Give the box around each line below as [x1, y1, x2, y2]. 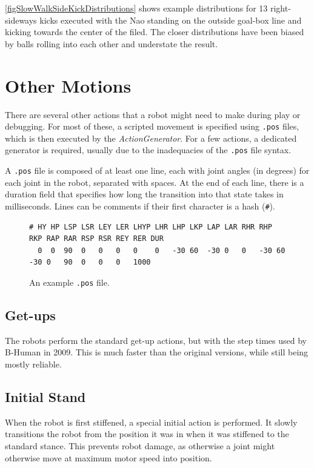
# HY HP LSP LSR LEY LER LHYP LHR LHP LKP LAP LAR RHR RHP [29, 222, 272, 231]
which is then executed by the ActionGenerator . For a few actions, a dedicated [5, 131, 297, 144]
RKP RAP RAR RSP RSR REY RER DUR [29, 234, 164, 243]
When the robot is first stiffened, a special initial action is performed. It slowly [5, 415, 298, 428]
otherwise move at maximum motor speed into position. [5, 451, 212, 464]
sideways [5, 13, 37, 26]
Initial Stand [5, 387, 86, 406]
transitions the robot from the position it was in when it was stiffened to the [5, 427, 289, 440]
